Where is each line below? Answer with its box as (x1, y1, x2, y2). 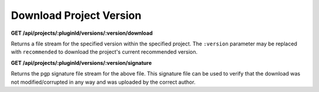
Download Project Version (11, 9, 142, 22)
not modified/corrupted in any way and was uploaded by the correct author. (11, 78, 196, 86)
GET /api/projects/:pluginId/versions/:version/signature (11, 59, 152, 66)
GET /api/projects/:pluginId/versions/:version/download (11, 29, 153, 37)
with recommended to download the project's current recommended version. (11, 48, 198, 55)
